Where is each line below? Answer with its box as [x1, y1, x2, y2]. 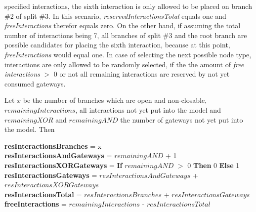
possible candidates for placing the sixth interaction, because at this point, [4, 40, 230, 50]
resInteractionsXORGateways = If [4, 160, 123, 170]
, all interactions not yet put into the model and [75, 104, 221, 115]
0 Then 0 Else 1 [187, 160, 240, 170]
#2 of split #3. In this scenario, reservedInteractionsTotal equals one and [4, 10, 226, 21]
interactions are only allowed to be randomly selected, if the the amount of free [4, 59, 244, 69]
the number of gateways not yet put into [120, 114, 243, 125]
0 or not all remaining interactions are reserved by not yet [53, 69, 230, 79]
